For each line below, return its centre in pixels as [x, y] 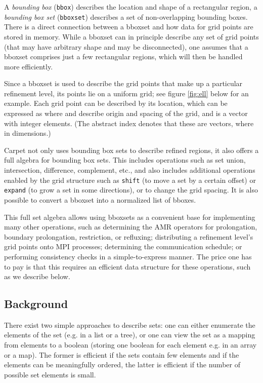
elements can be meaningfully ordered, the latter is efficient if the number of [122, 365]
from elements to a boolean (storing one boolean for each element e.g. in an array [130, 345]
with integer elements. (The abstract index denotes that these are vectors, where [129, 123]
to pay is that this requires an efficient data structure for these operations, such [127, 266]
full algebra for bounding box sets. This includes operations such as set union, [125, 160]
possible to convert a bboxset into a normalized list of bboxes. [100, 199]
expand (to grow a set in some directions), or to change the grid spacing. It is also [131, 190]
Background [36, 304]
